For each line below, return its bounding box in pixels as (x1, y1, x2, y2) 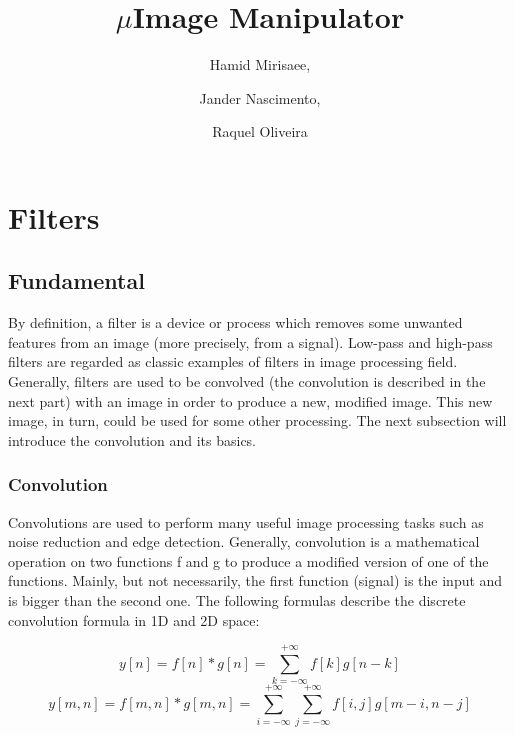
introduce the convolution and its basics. (8, 429, 257, 450)
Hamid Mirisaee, (209, 54, 311, 75)
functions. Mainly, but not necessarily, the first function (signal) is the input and (8, 570, 503, 591)
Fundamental (8, 265, 145, 296)
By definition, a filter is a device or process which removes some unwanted (8, 312, 463, 333)
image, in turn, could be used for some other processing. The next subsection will (8, 410, 507, 431)
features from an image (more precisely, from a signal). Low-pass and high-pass (8, 331, 493, 352)
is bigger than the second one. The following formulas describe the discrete (8, 590, 466, 611)
